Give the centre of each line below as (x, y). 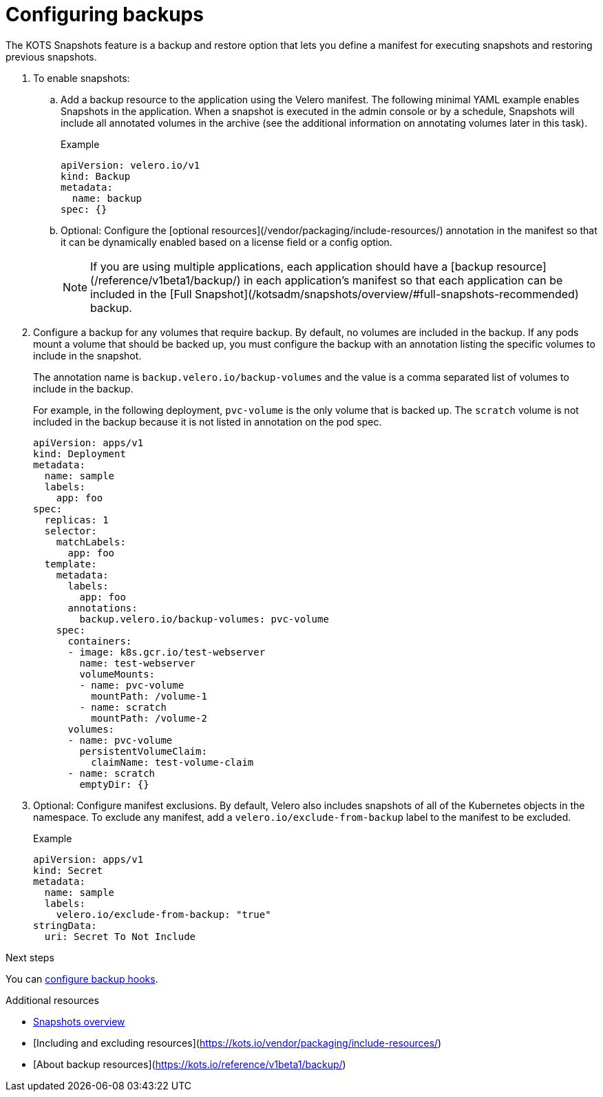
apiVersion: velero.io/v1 (130, 165)
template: (71, 564)
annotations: (103, 608)
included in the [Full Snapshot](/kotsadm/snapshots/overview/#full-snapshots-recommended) (335, 294)
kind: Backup (96, 176)
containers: (100, 641)
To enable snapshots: (82, 78)
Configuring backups (105, 14)
